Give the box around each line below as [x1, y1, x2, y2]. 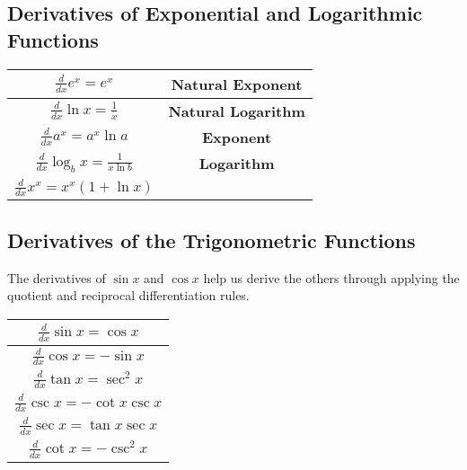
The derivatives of [7, 268, 106, 287]
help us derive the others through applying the [203, 268, 460, 287]
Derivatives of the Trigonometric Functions [7, 226, 416, 253]
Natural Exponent [171, 73, 303, 94]
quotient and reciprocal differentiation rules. [7, 286, 250, 305]
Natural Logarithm [168, 100, 305, 121]
